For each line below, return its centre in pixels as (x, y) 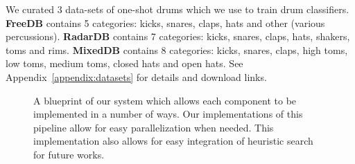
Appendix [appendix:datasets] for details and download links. (136, 76)
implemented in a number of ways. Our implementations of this (168, 114)
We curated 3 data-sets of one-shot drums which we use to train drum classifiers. (177, 9)
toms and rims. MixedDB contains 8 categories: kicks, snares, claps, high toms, (177, 49)
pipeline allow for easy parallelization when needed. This (154, 127)
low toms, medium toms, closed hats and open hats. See (124, 63)
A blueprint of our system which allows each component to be (165, 100)
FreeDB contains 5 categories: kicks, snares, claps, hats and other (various (165, 22)
